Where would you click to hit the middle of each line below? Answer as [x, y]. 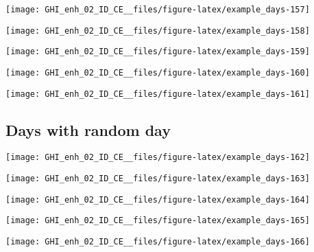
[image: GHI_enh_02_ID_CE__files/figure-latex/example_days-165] [158, 221]
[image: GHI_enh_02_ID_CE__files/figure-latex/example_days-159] [158, 52]
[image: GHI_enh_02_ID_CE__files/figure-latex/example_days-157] [158, 10]
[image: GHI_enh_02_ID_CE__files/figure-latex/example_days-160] [158, 72]
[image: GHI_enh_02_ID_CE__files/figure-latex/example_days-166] [158, 242]
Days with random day [88, 129]
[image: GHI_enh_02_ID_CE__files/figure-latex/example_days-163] [158, 179]
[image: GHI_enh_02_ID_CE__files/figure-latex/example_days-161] [158, 94]
